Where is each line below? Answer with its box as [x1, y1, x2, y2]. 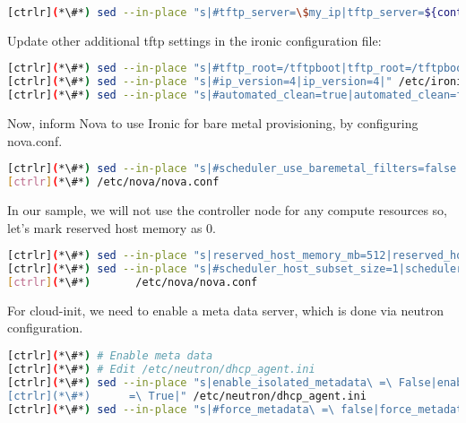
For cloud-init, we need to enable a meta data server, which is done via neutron [7, 300, 444, 319]
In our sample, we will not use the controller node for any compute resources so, [7, 201, 447, 220]
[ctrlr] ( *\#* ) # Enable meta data [7, 350, 213, 363]
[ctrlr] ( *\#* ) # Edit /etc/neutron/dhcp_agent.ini [7, 362, 315, 376]
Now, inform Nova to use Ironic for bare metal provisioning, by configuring [7, 114, 419, 133]
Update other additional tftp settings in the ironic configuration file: [7, 30, 382, 49]
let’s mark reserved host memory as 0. [7, 218, 216, 237]
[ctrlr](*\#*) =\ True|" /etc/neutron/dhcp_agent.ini [7, 389, 367, 402]
